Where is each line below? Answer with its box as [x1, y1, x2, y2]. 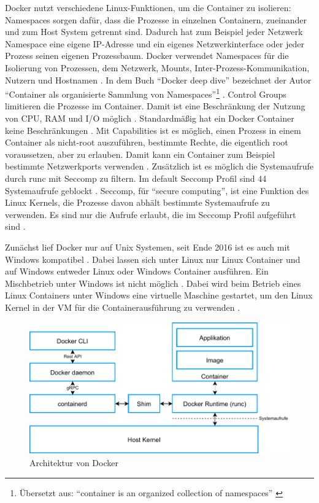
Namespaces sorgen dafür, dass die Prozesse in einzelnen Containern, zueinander [5, 13, 307, 26]
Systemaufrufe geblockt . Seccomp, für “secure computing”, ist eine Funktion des [5, 184, 309, 197]
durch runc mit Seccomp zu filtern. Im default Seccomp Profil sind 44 [5, 171, 267, 184]
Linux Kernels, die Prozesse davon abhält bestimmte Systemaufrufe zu [5, 196, 270, 209]
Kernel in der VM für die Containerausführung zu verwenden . [5, 300, 240, 313]
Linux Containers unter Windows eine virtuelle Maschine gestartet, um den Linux [5, 289, 313, 302]
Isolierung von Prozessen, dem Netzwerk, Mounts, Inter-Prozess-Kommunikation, [5, 61, 310, 74]
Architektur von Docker [29, 456, 118, 469]
